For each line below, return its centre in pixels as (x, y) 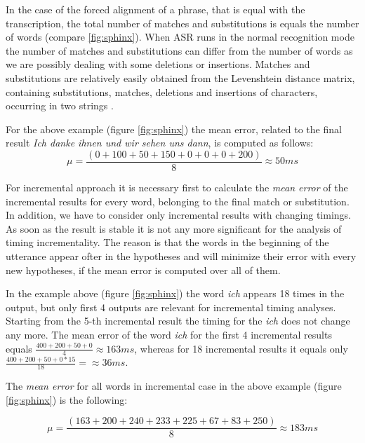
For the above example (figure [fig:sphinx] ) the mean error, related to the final (174, 129)
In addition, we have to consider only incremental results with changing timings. (178, 215)
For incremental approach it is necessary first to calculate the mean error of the (177, 187)
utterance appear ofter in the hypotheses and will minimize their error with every (181, 255)
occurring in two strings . (60, 105)
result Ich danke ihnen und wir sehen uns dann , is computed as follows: (160, 143)
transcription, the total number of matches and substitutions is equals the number (182, 23)
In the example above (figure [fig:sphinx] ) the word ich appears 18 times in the (175, 293)
